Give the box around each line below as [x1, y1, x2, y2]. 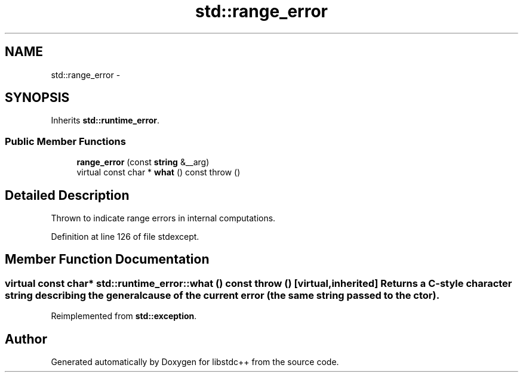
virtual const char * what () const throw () [76, 167, 241, 178]
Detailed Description [5, 187, 130, 203]
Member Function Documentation [5, 252, 210, 267]
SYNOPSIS [5, 90, 70, 106]
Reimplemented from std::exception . [51, 311, 197, 322]
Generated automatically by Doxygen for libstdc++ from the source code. [51, 357, 339, 367]
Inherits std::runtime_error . [51, 115, 160, 126]
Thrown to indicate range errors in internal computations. [51, 213, 276, 224]
